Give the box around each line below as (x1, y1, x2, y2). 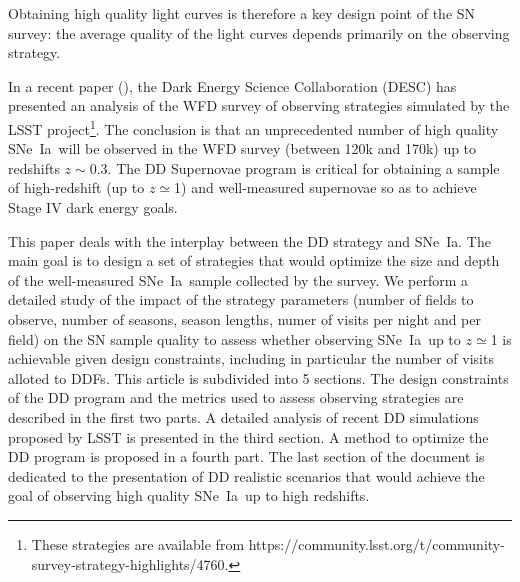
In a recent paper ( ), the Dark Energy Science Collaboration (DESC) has (8, 75, 457, 96)
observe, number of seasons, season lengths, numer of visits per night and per (8, 308, 481, 329)
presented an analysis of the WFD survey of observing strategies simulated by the (8, 95, 510, 116)
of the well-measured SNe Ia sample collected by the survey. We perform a (8, 269, 469, 290)
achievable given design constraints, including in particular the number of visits (8, 348, 494, 369)
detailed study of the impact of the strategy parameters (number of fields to (8, 289, 474, 310)
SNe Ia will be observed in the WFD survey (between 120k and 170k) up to (8, 138, 477, 159)
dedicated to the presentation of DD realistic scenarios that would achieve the (8, 465, 485, 486)
